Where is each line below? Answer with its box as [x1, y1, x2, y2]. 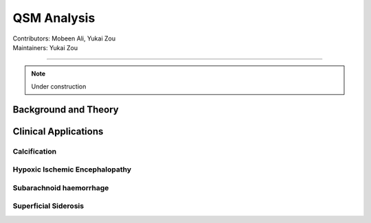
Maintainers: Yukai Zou [12, 43, 78, 51]
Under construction [31, 82, 87, 91]
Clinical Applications [12, 126, 104, 137]
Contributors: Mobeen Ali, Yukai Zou [12, 34, 116, 43]
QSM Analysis [12, 10, 95, 25]
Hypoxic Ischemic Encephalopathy [12, 165, 132, 174]
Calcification [12, 146, 57, 156]
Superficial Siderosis [12, 201, 85, 211]
